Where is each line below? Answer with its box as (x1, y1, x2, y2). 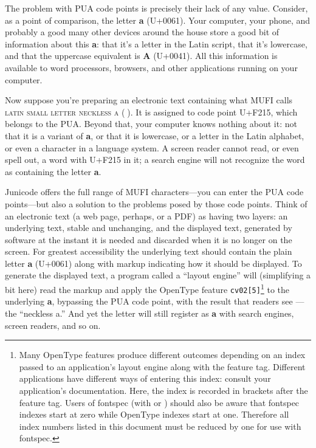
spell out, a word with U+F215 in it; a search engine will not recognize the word (5, 153, 305, 166)
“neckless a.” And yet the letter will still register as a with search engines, (19, 306, 294, 319)
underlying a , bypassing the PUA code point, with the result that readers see (5, 295, 293, 308)
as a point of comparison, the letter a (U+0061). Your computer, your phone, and (5, 13, 311, 26)
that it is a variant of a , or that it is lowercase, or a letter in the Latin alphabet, (5, 129, 304, 142)
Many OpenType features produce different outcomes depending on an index (19, 348, 306, 361)
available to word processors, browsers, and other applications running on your (5, 61, 298, 74)
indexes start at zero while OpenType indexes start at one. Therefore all (19, 408, 289, 421)
